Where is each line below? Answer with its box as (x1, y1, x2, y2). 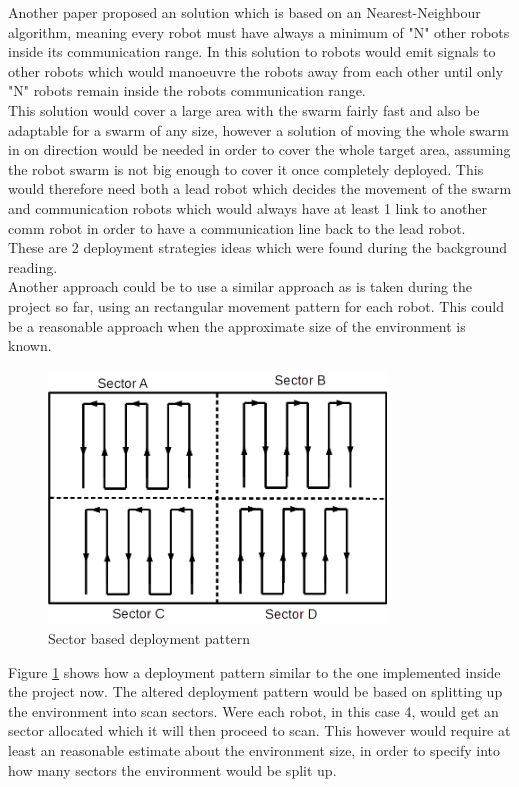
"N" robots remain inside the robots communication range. (8, 80, 366, 101)
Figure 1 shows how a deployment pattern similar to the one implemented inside (8, 661, 501, 682)
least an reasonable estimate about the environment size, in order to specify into (8, 739, 501, 760)
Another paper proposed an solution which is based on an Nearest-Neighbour (8, 2, 481, 22)
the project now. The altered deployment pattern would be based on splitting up (8, 681, 503, 702)
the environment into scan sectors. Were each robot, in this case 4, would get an (8, 700, 499, 721)
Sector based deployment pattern (48, 628, 250, 648)
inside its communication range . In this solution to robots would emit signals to (8, 41, 496, 62)
